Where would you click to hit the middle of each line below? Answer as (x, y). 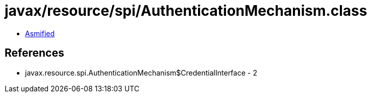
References (34, 53)
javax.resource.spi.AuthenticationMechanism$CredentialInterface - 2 (141, 72)
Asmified (40, 33)
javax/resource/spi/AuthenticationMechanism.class (186, 11)
